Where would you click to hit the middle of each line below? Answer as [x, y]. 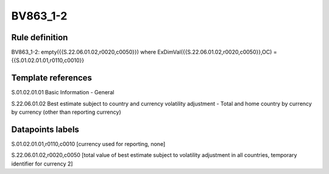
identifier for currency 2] [42, 164]
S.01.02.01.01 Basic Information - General [63, 92]
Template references [52, 78]
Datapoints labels [45, 129]
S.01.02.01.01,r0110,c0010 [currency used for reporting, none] [88, 144]
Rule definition [40, 37]
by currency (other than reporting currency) [66, 112]
